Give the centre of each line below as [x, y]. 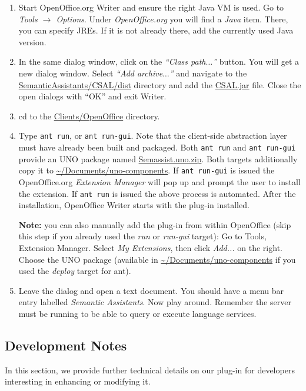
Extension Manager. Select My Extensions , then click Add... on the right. [150, 247]
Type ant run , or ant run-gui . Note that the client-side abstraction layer [153, 136]
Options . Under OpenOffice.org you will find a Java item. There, [172, 19]
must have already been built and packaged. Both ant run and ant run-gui [157, 147]
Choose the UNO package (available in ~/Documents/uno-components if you [157, 259]
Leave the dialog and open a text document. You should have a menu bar [151, 290]
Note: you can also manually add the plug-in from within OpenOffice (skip [155, 224]
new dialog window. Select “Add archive [91, 73]
